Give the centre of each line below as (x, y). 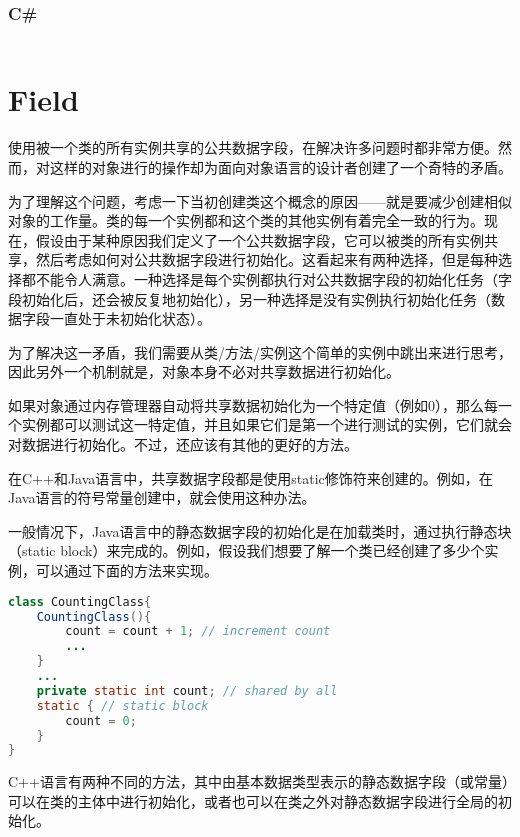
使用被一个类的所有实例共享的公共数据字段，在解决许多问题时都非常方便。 (253, 147)
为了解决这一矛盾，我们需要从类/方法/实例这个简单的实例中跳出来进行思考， (260, 351)
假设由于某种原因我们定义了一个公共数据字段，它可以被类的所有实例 (259, 239)
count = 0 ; (101, 720)
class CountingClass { (80, 601)
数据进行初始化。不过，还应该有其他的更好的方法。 (189, 444)
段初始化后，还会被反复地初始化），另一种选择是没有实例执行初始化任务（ (249, 298)
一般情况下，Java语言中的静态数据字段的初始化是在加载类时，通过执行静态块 (260, 530)
